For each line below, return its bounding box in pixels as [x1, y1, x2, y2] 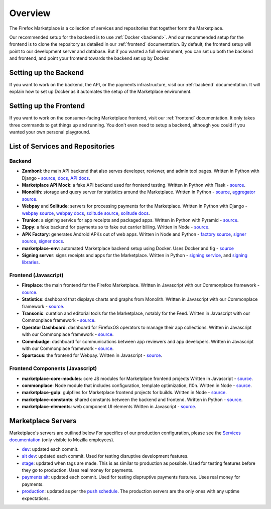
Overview [9, 8, 51, 19]
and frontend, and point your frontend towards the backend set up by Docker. [9, 55, 170, 61]
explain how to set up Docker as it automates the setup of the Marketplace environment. [9, 88, 192, 95]
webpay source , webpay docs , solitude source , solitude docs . [22, 210, 150, 216]
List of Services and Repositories [9, 142, 115, 151]
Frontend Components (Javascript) [9, 365, 97, 372]
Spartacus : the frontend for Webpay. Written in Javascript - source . [22, 352, 163, 358]
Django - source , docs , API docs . [22, 175, 90, 181]
